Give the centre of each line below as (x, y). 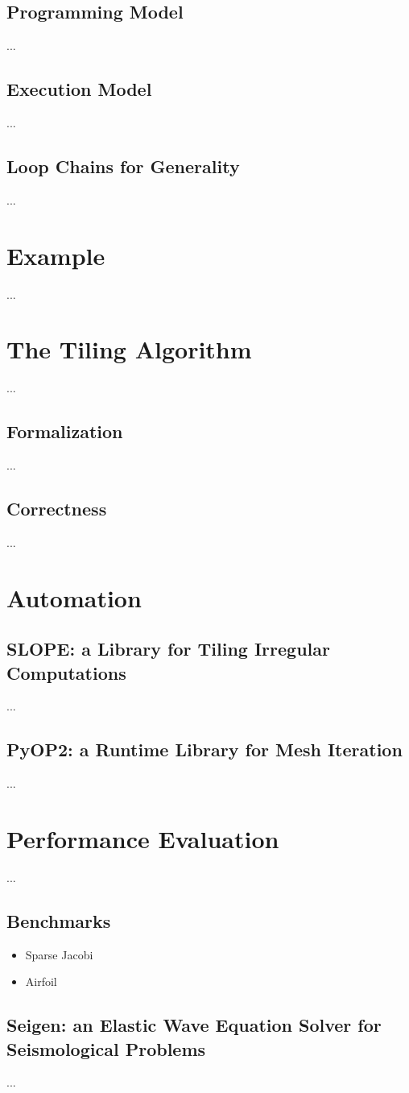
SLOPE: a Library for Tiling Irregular (168, 649)
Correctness (57, 509)
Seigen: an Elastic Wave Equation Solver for (194, 1025)
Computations (66, 672)
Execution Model (79, 89)
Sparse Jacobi (59, 954)
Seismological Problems (106, 1048)
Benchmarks (59, 920)
